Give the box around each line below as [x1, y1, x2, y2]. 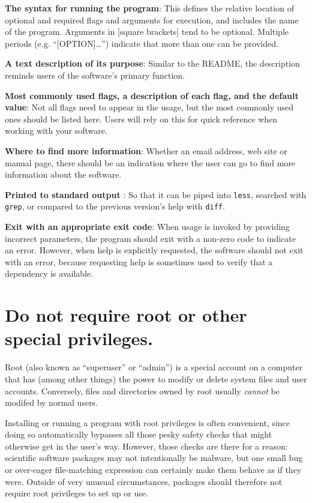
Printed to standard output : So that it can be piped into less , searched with [5, 188, 307, 200]
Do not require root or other [5, 303, 247, 327]
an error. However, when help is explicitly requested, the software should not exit [5, 244, 304, 256]
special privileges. [5, 326, 154, 351]
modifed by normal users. [5, 396, 98, 409]
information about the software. [5, 168, 122, 181]
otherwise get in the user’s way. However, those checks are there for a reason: [5, 439, 288, 452]
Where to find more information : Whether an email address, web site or [5, 144, 287, 157]
